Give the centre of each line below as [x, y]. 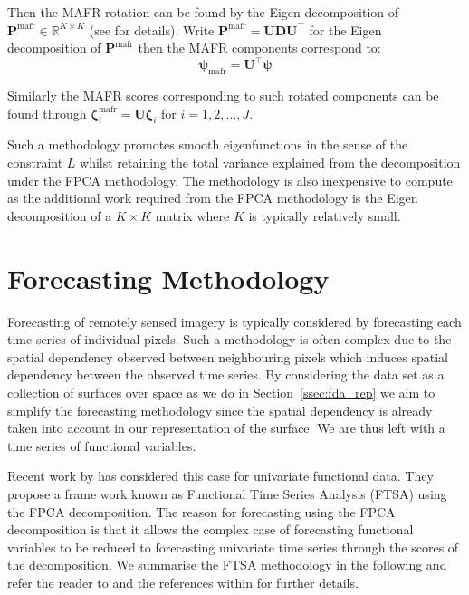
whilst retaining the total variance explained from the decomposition [270, 163]
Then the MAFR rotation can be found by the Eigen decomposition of [203, 12]
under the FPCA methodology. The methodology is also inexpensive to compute [230, 180]
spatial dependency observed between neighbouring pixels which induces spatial [228, 356]
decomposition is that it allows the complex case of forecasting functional [211, 529]
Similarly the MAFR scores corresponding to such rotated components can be [223, 96]
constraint [35, 163]
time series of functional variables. [102, 445]
